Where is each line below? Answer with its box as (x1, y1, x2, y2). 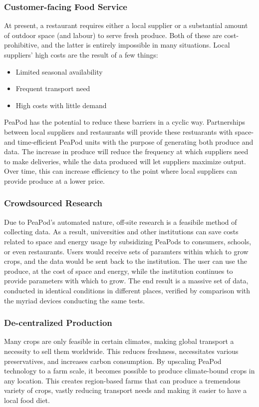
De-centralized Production (4, 316, 112, 329)
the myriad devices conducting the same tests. (4, 295, 145, 305)
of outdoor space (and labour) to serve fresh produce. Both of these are (4, 30, 222, 40)
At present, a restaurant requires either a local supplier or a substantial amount (4, 20, 248, 31)
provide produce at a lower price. (4, 175, 105, 186)
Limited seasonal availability (15, 66, 103, 77)
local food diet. (4, 394, 50, 405)
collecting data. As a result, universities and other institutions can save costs (4, 226, 239, 237)
